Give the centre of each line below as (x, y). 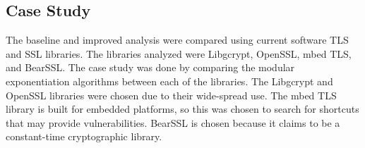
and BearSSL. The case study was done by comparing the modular (150, 67)
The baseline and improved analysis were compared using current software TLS (177, 40)
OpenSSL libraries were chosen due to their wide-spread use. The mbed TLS (171, 95)
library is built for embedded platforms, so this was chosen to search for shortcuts (182, 109)
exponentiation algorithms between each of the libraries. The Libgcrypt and (169, 81)
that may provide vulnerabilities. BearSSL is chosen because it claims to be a (173, 122)
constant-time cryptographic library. (84, 136)
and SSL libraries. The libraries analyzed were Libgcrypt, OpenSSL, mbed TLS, (179, 53)
